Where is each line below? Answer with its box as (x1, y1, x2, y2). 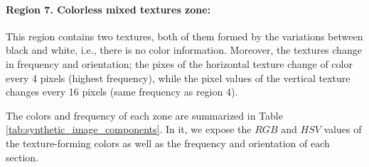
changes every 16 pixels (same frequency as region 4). (6, 84, 238, 99)
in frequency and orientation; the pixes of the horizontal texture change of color (6, 56, 353, 71)
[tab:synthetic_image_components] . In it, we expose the (6, 122, 252, 137)
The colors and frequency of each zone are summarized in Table (6, 108, 283, 122)
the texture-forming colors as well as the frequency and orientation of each (6, 135, 330, 150)
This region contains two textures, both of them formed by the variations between (6, 28, 363, 43)
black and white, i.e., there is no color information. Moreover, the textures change (6, 42, 362, 57)
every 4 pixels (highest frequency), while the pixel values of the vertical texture (6, 70, 351, 85)
